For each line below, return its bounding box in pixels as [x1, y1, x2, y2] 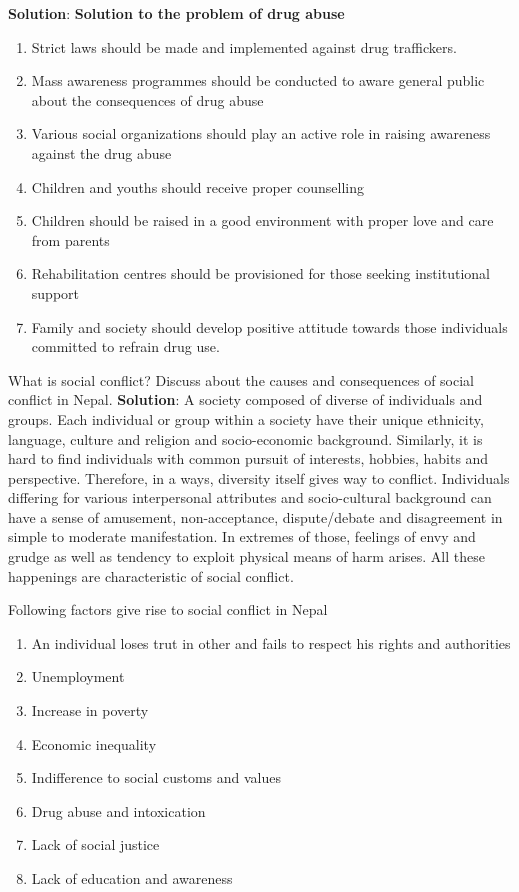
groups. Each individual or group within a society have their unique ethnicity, [8, 408, 484, 429]
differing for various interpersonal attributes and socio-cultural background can [8, 487, 492, 508]
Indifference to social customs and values [31, 767, 281, 788]
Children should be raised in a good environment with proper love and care [31, 210, 494, 231]
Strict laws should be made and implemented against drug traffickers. [31, 36, 457, 57]
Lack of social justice [31, 834, 160, 855]
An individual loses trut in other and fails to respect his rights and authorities [31, 632, 511, 653]
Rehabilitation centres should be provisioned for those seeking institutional [31, 263, 490, 284]
